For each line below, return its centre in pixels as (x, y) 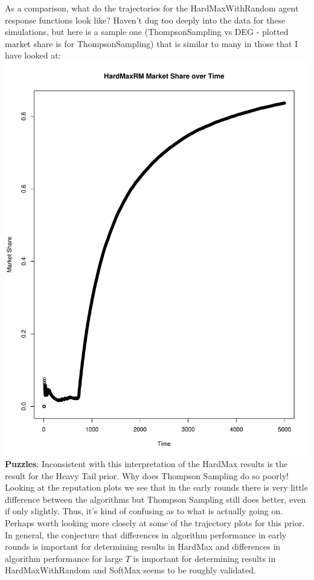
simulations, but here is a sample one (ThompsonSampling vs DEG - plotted (147, 32)
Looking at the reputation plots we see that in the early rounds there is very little (156, 487)
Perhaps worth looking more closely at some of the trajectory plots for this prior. (155, 522)
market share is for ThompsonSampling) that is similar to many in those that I (152, 43)
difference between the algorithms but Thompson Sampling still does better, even (155, 499)
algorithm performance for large (64, 558)
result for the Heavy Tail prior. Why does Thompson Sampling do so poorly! (147, 475)
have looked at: (33, 55)
